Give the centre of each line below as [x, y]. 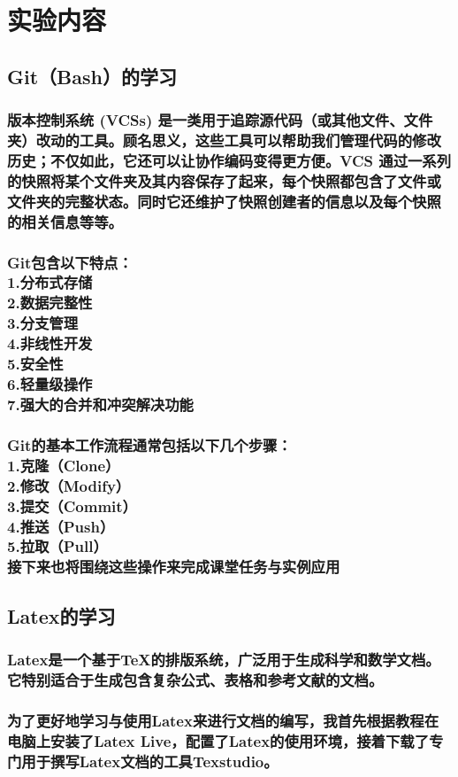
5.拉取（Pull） [57, 546]
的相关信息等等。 [65, 221]
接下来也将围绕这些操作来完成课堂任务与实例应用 [174, 567]
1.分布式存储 [50, 282]
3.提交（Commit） [72, 505]
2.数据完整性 [50, 303]
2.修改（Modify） [69, 485]
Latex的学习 [61, 615]
